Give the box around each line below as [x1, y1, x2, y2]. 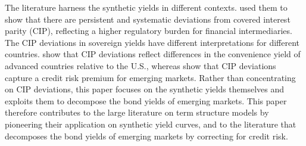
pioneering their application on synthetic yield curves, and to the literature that [5, 117, 296, 130]
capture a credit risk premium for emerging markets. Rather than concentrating [5, 71, 296, 83]
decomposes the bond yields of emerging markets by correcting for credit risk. [5, 129, 288, 142]
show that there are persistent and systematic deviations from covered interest [5, 13, 291, 25]
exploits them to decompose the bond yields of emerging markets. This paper [5, 94, 287, 107]
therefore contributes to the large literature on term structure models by [5, 106, 269, 119]
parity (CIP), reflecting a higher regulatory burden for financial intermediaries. [5, 24, 292, 37]
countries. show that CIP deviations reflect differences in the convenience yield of [5, 48, 301, 60]
